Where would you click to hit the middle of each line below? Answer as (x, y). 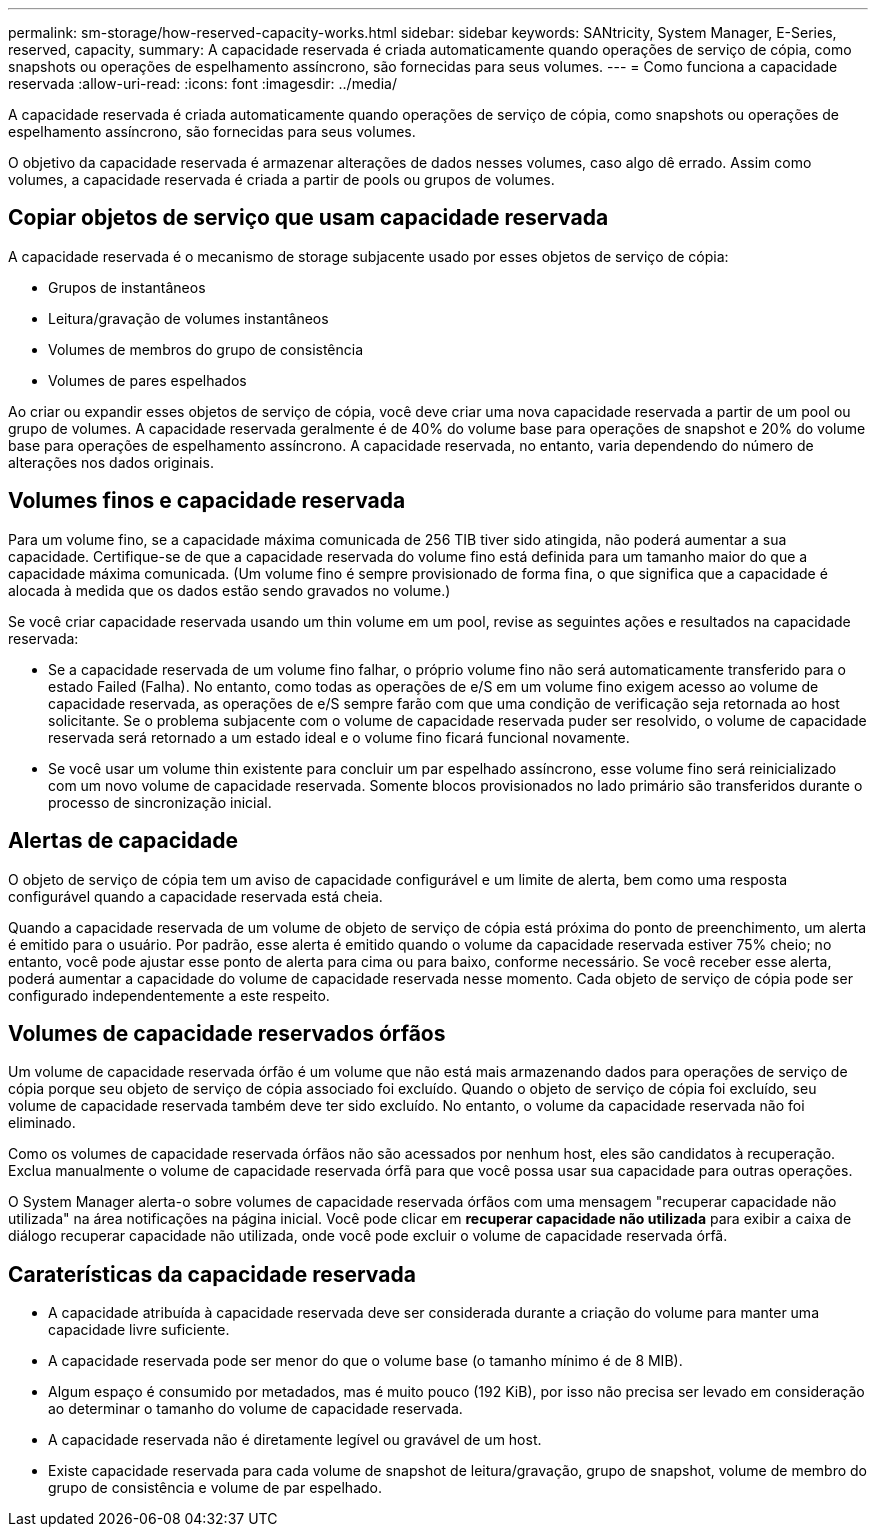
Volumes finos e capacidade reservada (207, 501)
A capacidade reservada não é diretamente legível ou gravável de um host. (295, 1440)
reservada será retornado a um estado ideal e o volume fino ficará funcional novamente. (339, 737)
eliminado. (42, 1123)
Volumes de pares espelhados (147, 380)
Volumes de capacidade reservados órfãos (227, 1033)
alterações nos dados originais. (111, 462)
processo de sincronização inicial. (160, 802)
